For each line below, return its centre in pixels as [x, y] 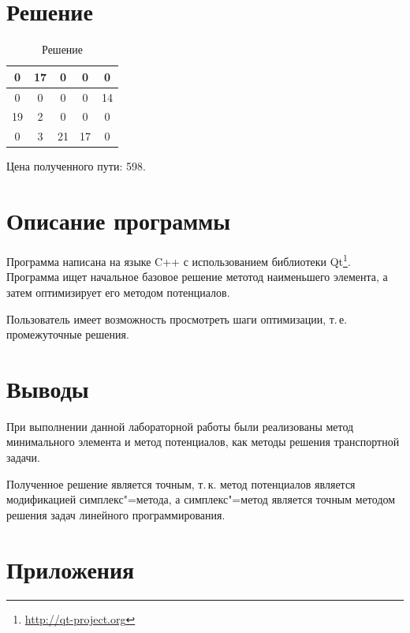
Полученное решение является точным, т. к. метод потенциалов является [181, 483]
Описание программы [119, 221]
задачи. [23, 457]
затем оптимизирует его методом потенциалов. [118, 292]
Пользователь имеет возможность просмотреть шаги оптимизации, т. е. [177, 318]
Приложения [71, 569]
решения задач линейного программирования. [116, 514]
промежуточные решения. [68, 334]
